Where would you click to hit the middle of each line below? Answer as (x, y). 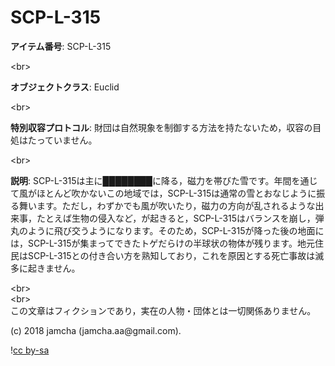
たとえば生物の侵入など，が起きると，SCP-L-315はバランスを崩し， (176, 218)
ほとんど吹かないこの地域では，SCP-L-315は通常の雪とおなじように (176, 193)
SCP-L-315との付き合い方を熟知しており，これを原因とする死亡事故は (171, 255)
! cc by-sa (30, 350)
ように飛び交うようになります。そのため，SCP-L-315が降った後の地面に (176, 230)
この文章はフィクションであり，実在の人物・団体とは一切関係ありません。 (163, 310)
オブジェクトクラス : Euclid (65, 87)
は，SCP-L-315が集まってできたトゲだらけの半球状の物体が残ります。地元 (162, 243)
